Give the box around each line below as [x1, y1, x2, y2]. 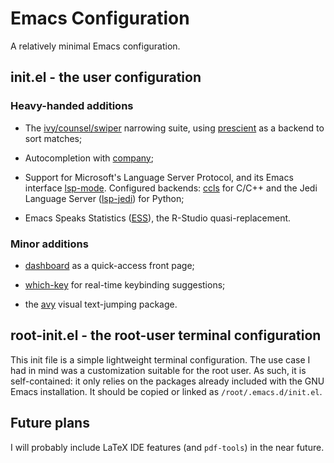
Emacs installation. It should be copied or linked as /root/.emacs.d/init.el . [10, 385, 323, 397]
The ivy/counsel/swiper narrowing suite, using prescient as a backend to [24, 122, 325, 134]
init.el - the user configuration [10, 69, 202, 86]
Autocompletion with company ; [24, 152, 154, 164]
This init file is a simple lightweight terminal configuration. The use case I [10, 353, 311, 366]
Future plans [10, 415, 90, 432]
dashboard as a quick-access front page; [24, 259, 195, 271]
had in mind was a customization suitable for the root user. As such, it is [10, 364, 307, 376]
